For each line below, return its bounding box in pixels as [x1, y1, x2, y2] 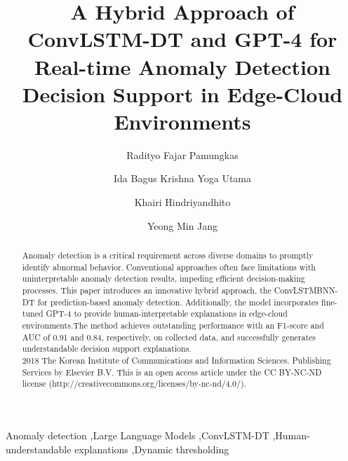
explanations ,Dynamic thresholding [74, 441, 229, 456]
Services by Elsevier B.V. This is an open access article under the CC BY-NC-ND [22, 366, 322, 378]
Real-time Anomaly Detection [34, 52, 330, 81]
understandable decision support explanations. [22, 343, 192, 355]
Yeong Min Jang [147, 218, 218, 233]
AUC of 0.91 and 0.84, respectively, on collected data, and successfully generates [22, 331, 316, 343]
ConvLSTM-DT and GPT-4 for [27, 25, 337, 53]
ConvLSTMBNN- [274, 284, 338, 296]
